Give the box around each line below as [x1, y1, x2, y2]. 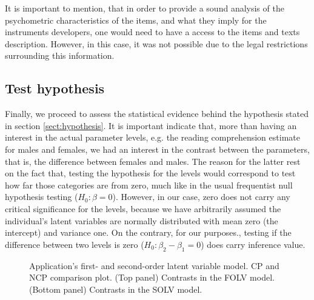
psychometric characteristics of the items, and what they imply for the [5, 13, 267, 26]
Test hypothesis [5, 79, 105, 98]
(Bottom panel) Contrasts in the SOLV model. [29, 282, 202, 295]
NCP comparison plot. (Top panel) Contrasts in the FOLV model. [29, 271, 275, 284]
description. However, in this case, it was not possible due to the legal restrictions [5, 37, 308, 50]
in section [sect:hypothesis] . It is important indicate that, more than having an [5, 119, 297, 132]
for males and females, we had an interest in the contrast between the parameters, [5, 142, 310, 155]
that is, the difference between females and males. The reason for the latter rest [5, 155, 301, 167]
